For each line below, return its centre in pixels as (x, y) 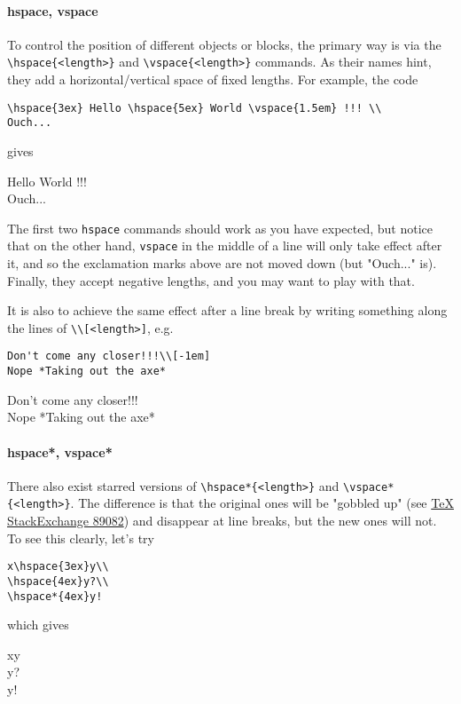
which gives (38, 625)
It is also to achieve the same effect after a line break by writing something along (227, 310)
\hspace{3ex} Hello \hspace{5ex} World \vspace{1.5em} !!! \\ (195, 108)
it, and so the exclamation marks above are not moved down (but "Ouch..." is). (222, 263)
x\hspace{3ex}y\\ (58, 567)
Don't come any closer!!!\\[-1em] (109, 356)
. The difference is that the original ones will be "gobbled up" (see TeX (262, 503)
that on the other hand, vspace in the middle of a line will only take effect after (225, 245)
